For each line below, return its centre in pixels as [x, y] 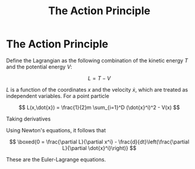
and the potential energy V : [39, 67]
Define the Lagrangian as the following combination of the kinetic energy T [97, 60]
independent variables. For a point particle [58, 96]
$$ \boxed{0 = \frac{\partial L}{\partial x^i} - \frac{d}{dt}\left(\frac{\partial [99, 142]
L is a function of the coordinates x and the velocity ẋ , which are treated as [97, 89]
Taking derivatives [29, 119]
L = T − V [99, 78]
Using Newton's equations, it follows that [56, 130]
